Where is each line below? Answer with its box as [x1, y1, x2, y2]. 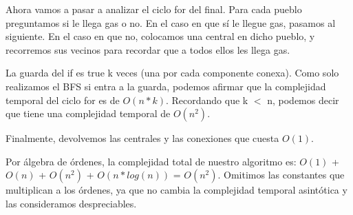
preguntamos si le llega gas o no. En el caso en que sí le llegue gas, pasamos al [6, 15, 336, 30]
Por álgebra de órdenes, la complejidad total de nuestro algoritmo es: [6, 154, 297, 168]
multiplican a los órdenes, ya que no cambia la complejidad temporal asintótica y [6, 183, 347, 197]
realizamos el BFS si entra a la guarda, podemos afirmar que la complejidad [6, 79, 326, 93]
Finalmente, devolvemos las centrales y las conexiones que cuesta [6, 131, 279, 145]
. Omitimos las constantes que [217, 167, 345, 182]
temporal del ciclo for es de [6, 92, 120, 107]
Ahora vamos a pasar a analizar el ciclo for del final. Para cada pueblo [6, 2, 302, 16]
